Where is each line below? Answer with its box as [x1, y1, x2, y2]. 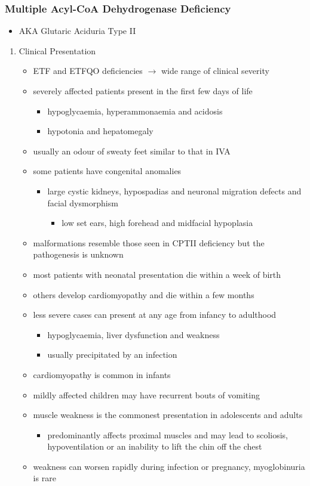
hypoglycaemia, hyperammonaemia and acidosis [47, 104, 223, 117]
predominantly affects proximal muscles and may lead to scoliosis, [47, 428, 288, 441]
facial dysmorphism [47, 196, 118, 209]
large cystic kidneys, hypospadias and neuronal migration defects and [47, 184, 302, 197]
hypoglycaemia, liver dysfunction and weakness [47, 328, 220, 340]
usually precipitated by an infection [47, 348, 177, 361]
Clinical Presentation [19, 44, 96, 57]
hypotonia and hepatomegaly [47, 125, 154, 137]
